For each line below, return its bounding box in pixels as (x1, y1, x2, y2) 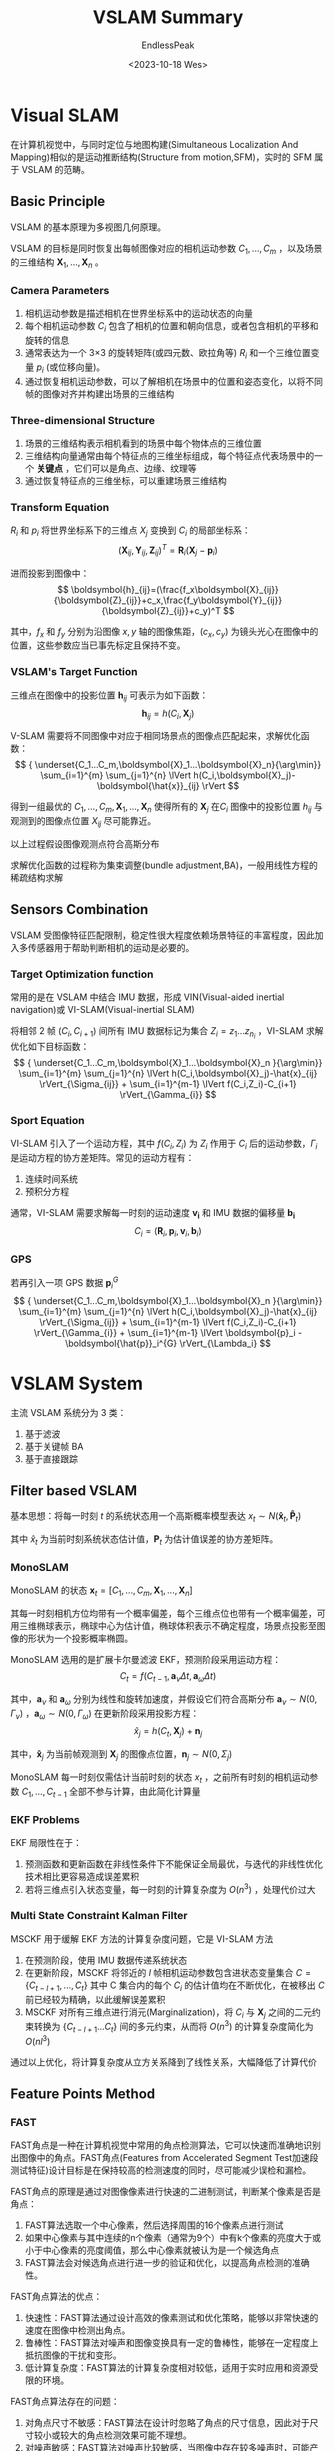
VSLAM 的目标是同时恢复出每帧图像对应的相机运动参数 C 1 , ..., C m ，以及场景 (10, 242, 323, 256)
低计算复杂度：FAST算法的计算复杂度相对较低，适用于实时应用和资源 (24, 2362, 310, 2374)
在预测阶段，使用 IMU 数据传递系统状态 (24, 1954, 188, 1966)
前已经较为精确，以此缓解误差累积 (24, 1993, 166, 2005)
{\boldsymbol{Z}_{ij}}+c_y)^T (101, 604, 222, 616)
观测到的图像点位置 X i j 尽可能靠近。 (10, 815, 157, 829)
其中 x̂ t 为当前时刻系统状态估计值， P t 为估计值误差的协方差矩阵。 (10, 1533, 279, 1547)
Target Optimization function (10, 967, 154, 981)
